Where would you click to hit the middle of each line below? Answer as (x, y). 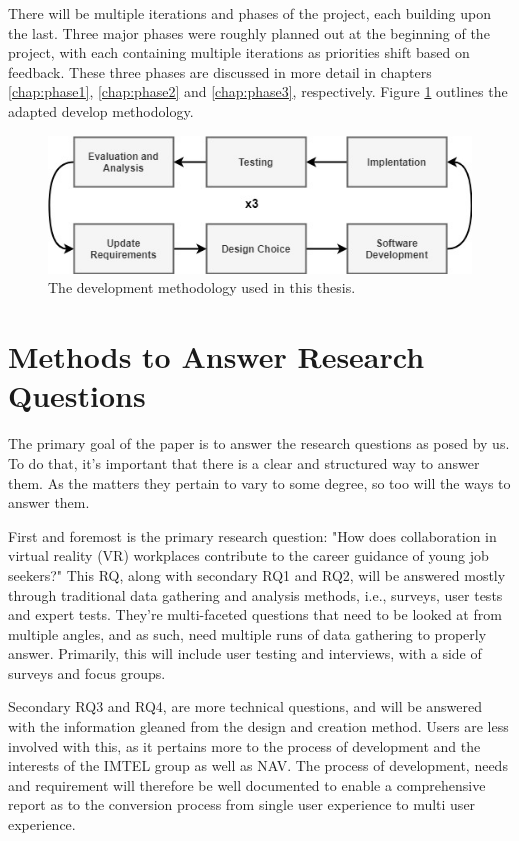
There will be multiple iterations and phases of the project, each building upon (249, 13)
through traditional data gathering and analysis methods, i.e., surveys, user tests (255, 594)
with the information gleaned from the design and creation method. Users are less (258, 726)
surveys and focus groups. (87, 672)
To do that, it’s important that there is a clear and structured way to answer (244, 462)
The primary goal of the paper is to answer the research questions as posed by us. (259, 443)
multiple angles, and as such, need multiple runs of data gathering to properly (247, 633)
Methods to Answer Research (216, 356)
